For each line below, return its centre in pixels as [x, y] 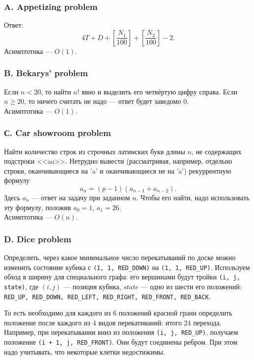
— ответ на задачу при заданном [81, 197]
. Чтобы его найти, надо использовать [193, 197]
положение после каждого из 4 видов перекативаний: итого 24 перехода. [113, 322]
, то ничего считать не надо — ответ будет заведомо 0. [107, 101]
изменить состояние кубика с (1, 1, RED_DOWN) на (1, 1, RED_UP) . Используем [127, 267]
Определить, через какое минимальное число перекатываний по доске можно [120, 257]
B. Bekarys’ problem [46, 73]
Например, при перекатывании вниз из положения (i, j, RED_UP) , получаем [121, 332]
